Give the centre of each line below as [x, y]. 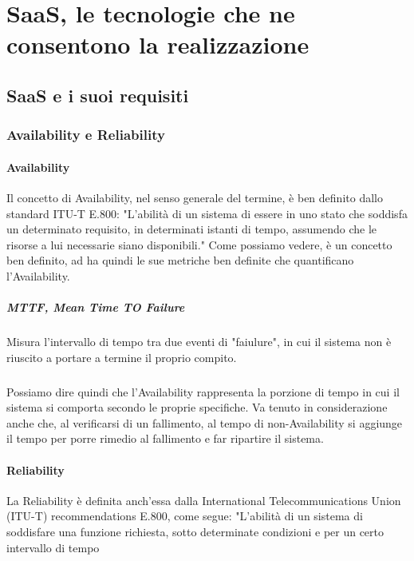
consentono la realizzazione [158, 44]
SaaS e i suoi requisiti [98, 95]
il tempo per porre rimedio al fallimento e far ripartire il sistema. [165, 438]
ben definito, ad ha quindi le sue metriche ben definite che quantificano [180, 260]
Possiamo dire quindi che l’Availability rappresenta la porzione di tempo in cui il [203, 391]
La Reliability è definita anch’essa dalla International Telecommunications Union [204, 500]
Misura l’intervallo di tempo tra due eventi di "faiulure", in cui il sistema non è [199, 342]
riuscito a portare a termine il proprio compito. [122, 357]
